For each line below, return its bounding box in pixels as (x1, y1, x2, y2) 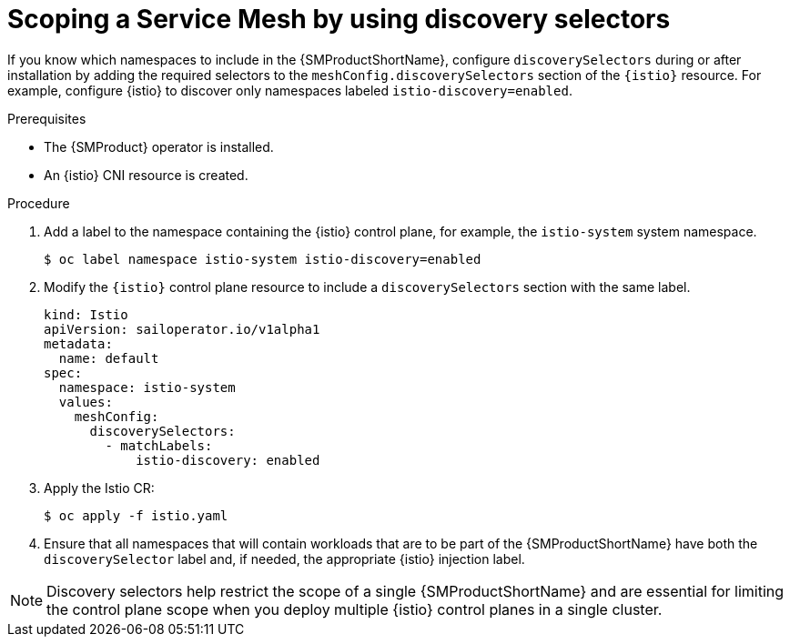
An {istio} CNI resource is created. (44, 166, 248, 183)
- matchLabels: (105, 438, 213, 453)
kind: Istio (44, 307, 128, 322)
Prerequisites (7, 110, 86, 126)
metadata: (44, 336, 113, 351)
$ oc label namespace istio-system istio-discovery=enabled (44, 251, 481, 267)
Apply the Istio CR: (44, 479, 155, 496)
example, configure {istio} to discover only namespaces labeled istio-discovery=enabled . (7, 82, 572, 98)
